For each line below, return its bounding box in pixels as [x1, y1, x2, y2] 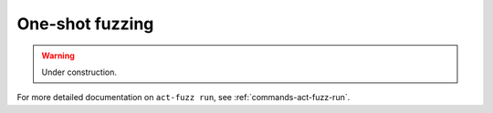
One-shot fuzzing [16, 14, 154, 34]
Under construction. [41, 67, 118, 77]
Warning [41, 50, 75, 61]
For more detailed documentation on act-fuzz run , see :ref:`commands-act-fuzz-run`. [16, 92, 351, 103]
